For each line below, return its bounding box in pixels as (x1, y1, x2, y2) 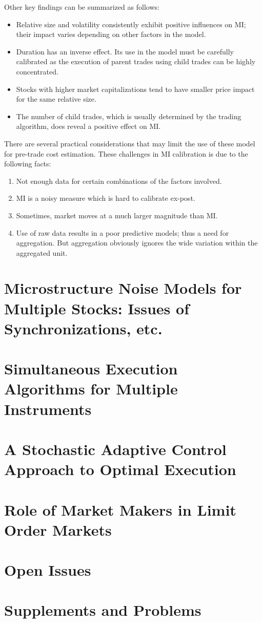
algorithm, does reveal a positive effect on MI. (16, 121, 161, 131)
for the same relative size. (16, 93, 96, 104)
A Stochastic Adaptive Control (4, 438, 227, 459)
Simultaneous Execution (4, 358, 178, 379)
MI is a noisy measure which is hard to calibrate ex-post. (16, 193, 195, 203)
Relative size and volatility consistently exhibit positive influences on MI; (16, 18, 246, 29)
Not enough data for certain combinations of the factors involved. (16, 175, 222, 186)
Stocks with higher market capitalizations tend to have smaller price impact (16, 83, 255, 94)
